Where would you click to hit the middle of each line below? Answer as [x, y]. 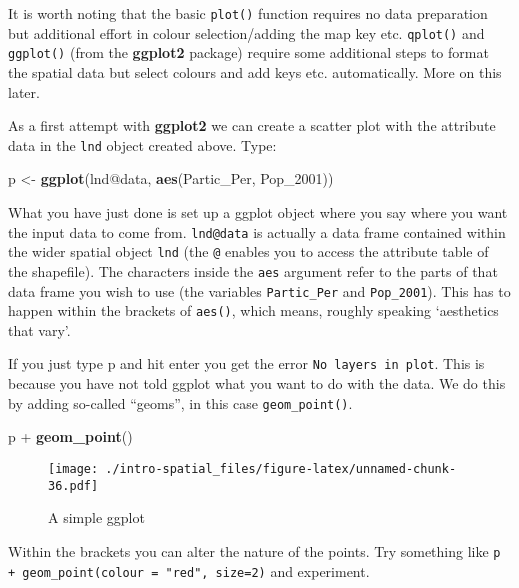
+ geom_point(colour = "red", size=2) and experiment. [189, 570]
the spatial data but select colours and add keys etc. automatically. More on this [255, 71]
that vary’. [39, 329]
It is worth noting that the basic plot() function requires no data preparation [248, 13]
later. [24, 91]
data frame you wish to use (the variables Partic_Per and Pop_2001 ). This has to [259, 290]
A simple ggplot [96, 517]
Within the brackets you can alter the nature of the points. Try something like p [254, 550]
